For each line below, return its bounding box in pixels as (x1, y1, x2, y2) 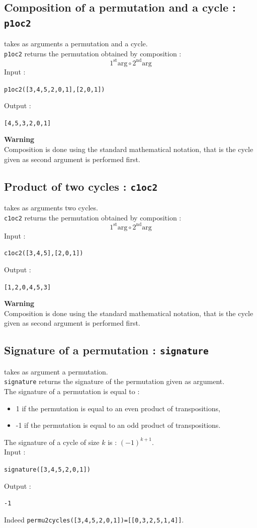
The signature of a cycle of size (4, 436, 100, 447)
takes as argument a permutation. (4, 366, 108, 376)
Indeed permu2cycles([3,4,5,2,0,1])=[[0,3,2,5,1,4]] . (4, 514, 184, 524)
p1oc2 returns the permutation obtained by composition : (4, 48, 182, 58)
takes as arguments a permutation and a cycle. (4, 38, 148, 49)
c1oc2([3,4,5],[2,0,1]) (4, 250, 83, 257)
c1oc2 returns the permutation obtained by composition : (4, 212, 182, 222)
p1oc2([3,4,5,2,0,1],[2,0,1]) (4, 86, 105, 93)
